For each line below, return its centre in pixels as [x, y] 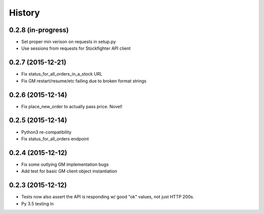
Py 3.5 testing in [37, 204]
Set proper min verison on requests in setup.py [68, 42]
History [24, 13]
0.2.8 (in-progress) [39, 30]
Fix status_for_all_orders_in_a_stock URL [62, 74]
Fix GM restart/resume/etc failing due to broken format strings [84, 81]
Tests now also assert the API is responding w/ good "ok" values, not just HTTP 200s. [108, 197]
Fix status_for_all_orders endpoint [55, 138]
